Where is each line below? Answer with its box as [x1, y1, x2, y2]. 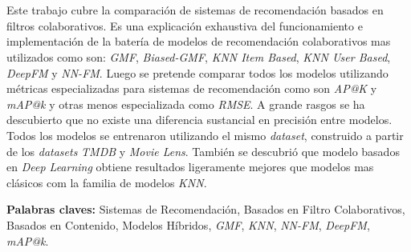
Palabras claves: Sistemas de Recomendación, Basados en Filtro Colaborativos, [6, 201, 405, 218]
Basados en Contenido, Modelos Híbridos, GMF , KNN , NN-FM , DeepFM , [6, 216, 370, 233]
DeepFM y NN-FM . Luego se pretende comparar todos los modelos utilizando [6, 64, 389, 81]
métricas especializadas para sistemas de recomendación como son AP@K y [6, 80, 377, 97]
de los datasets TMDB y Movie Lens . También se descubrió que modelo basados [6, 142, 400, 159]
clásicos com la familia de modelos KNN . [6, 174, 207, 190]
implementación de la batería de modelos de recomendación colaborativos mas [6, 33, 391, 50]
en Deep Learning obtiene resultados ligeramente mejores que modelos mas [6, 158, 374, 175]
